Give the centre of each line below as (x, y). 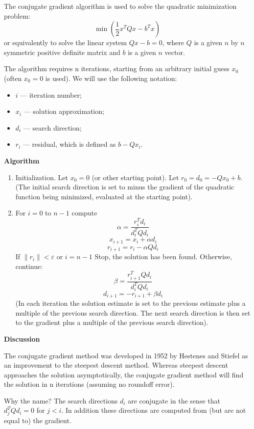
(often (13, 78)
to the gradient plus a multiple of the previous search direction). (112, 322)
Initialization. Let (42, 177)
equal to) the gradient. (38, 420)
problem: (17, 15)
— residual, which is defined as (69, 144)
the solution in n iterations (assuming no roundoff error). (89, 384)
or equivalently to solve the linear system (66, 42)
